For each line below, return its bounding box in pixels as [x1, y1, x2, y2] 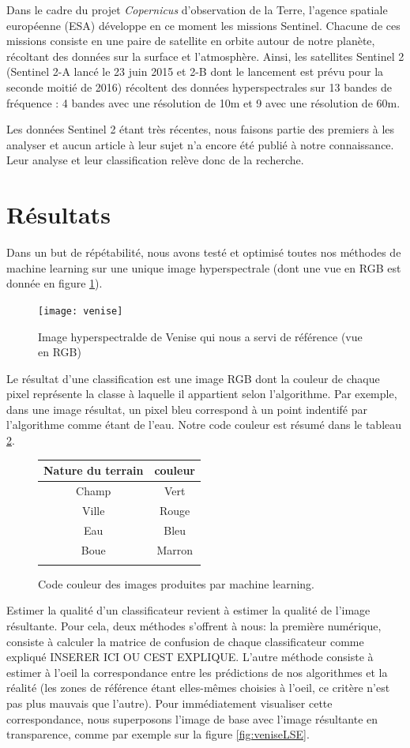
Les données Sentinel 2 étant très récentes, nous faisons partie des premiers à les [6, 121, 395, 137]
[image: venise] [38, 305, 123, 317]
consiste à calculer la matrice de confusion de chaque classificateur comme [6, 633, 364, 649]
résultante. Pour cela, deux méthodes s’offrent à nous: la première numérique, [6, 618, 382, 634]
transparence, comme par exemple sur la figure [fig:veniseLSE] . [6, 726, 310, 742]
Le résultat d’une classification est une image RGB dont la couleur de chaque [6, 370, 380, 386]
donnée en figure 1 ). [6, 275, 103, 291]
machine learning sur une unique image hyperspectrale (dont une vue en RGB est [6, 259, 401, 276]
